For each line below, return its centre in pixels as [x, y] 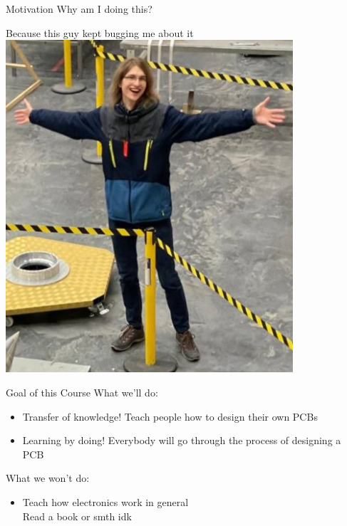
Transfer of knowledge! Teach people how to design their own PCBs [170, 416]
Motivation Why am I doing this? [79, 9]
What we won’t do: [48, 478]
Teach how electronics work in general [105, 502]
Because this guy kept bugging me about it [100, 32]
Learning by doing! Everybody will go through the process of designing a [182, 440]
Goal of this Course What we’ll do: [82, 393]
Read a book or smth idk [77, 516]
